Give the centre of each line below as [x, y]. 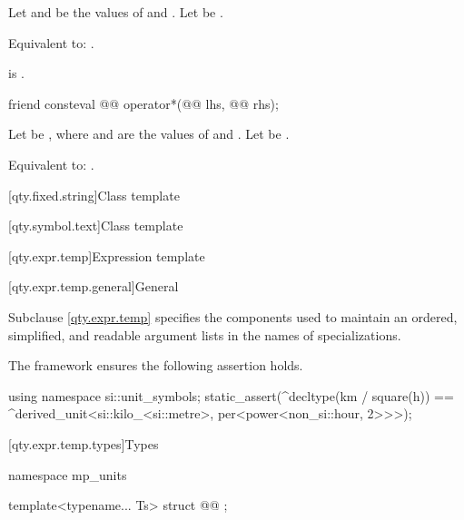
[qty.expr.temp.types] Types [84, 443]
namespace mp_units [68, 474]
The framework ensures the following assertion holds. [156, 365]
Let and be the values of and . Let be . [116, 12]
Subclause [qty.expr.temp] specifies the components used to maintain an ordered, [233, 316]
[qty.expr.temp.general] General [94, 286]
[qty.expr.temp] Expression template [107, 255]
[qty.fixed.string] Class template [94, 195]
